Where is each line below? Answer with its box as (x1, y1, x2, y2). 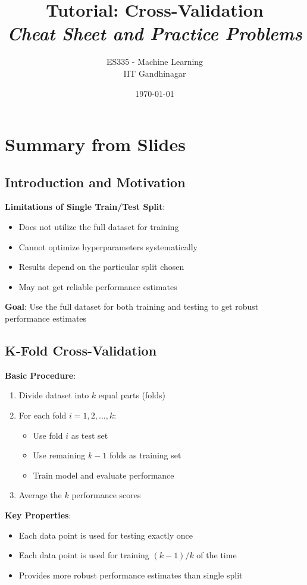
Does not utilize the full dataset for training (18, 221, 179, 233)
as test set (71, 429, 108, 441)
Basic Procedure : (5, 369, 76, 381)
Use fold (33, 429, 63, 441)
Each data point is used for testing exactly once (18, 529, 193, 541)
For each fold (18, 409, 67, 422)
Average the (18, 489, 62, 501)
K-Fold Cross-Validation (5, 341, 157, 360)
